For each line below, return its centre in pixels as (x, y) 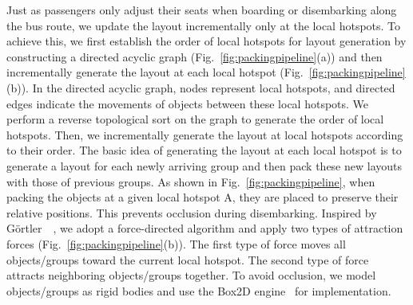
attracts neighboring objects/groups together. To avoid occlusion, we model (191, 275)
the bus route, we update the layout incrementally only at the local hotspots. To (204, 25)
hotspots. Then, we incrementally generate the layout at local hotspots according (205, 134)
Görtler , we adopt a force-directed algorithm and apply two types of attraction (205, 228)
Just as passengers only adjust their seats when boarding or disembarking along (202, 10)
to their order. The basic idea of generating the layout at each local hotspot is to (204, 150)
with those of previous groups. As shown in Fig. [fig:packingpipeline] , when (191, 181)
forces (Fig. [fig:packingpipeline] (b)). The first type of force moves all (176, 243)
